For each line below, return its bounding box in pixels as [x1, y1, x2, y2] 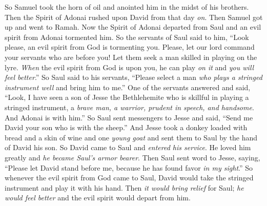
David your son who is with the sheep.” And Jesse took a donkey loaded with [5, 122, 248, 133]
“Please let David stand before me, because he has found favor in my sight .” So [5, 162, 253, 173]
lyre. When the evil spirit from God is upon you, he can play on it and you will [5, 61, 254, 72]
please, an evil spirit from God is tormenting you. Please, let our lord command [5, 42, 255, 52]
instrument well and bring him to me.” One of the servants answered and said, [5, 81, 251, 92]
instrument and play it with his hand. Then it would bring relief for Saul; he [5, 182, 244, 193]
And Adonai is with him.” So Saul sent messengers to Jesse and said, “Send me [5, 112, 253, 122]
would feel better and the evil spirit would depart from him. [5, 192, 191, 203]
